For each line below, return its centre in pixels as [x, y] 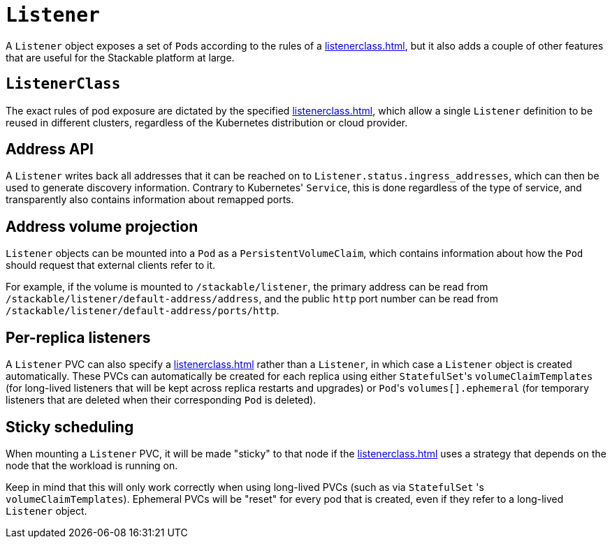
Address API [50, 149]
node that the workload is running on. [92, 465]
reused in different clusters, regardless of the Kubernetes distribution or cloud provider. [207, 122]
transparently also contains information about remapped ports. [150, 200]
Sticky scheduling [70, 427]
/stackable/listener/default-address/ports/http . [143, 311]
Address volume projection [102, 226]
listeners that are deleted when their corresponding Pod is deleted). [161, 400]
